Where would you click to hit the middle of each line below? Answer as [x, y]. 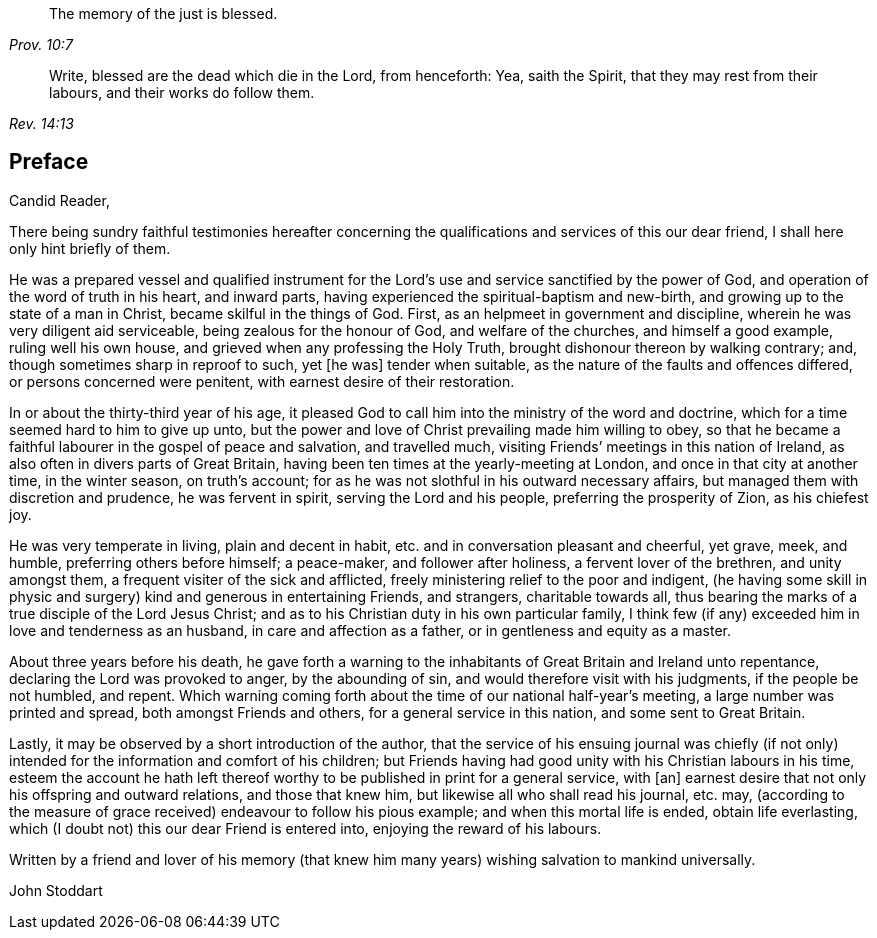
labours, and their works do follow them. [182, 92]
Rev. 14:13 [41, 123]
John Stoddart [56, 890]
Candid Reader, [59, 200]
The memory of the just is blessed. [163, 13]
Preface [49, 162]
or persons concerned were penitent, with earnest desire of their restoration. [262, 381]
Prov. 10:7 [41, 44]
